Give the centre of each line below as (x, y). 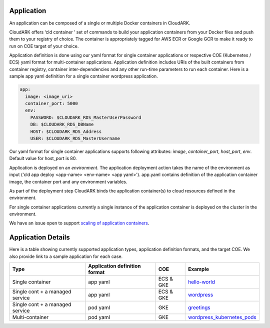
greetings (199, 307)
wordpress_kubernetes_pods (222, 317)
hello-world (201, 282)
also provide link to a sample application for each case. (66, 256)
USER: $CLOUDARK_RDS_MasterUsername (75, 138)
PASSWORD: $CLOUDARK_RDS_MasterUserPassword (86, 117)
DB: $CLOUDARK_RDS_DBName (62, 124)
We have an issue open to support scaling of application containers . (79, 223)
